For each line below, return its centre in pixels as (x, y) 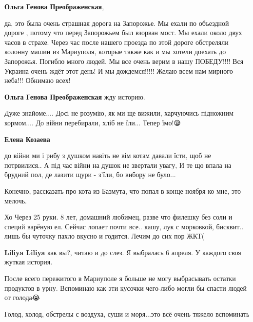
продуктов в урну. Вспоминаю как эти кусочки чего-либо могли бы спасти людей (126, 288)
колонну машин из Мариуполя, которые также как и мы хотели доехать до (115, 51)
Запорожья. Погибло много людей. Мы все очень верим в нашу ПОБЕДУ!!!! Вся (124, 61)
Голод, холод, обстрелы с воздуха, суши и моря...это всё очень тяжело (109, 313)
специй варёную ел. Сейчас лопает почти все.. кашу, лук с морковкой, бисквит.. (124, 226)
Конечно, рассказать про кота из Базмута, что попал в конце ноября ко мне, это (123, 191)
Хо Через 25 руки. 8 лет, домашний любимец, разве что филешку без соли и (118, 217)
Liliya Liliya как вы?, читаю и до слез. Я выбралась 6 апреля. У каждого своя (123, 252)
